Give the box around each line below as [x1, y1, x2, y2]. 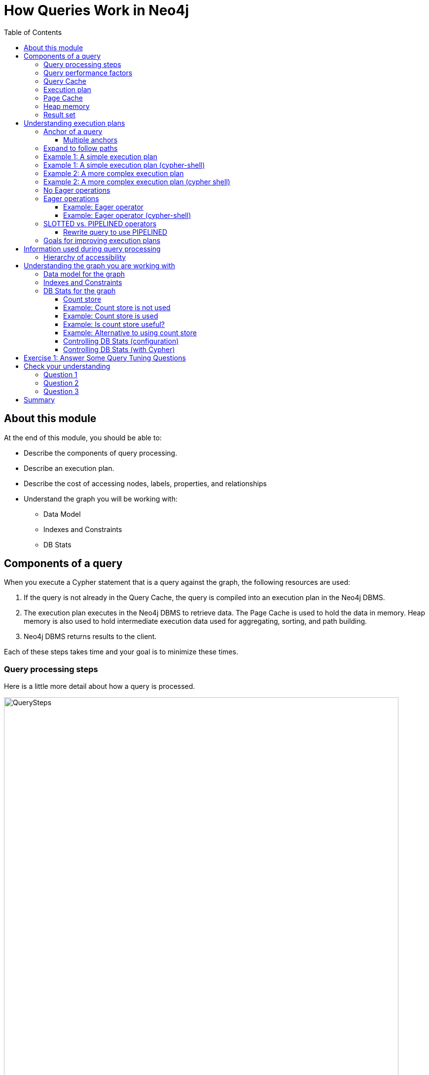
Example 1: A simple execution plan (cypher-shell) [43, 160, 205, 169]
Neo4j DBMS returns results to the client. [24, 632, 157, 641]
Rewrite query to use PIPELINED [63, 227, 168, 236]
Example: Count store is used [63, 311, 158, 320]
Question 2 [43, 378, 79, 387]
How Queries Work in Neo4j [4, 2, 189, 19]
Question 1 [43, 370, 77, 379]
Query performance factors [43, 68, 133, 77]
